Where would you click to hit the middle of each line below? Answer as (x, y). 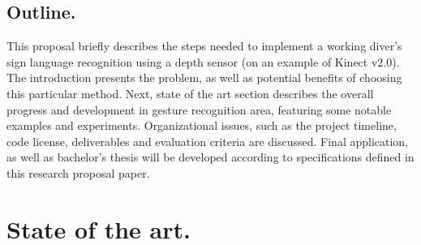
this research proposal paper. (78, 172)
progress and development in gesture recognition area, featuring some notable (199, 109)
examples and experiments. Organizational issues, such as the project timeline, (202, 125)
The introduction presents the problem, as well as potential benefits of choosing (204, 77)
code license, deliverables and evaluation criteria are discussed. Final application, (208, 141)
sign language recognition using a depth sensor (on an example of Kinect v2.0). (203, 61)
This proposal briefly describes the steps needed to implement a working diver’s (204, 46)
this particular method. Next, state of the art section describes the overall (190, 93)
